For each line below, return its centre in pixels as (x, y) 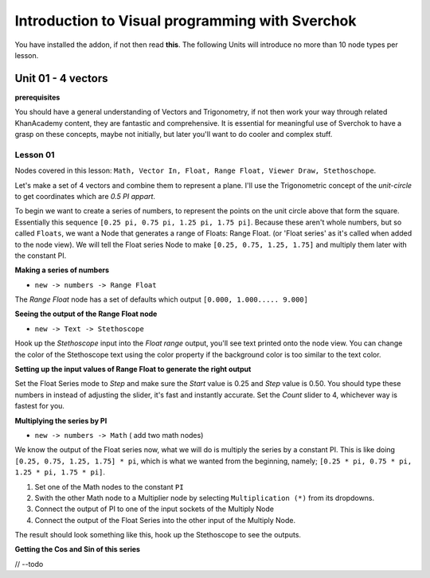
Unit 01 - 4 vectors (61, 78)
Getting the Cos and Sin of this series (78, 549)
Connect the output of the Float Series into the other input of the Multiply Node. (165, 520)
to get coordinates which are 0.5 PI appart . (85, 196)
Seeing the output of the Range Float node (86, 314)
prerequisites (37, 97)
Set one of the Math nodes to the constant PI (109, 486)
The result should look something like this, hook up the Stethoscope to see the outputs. (158, 535)
